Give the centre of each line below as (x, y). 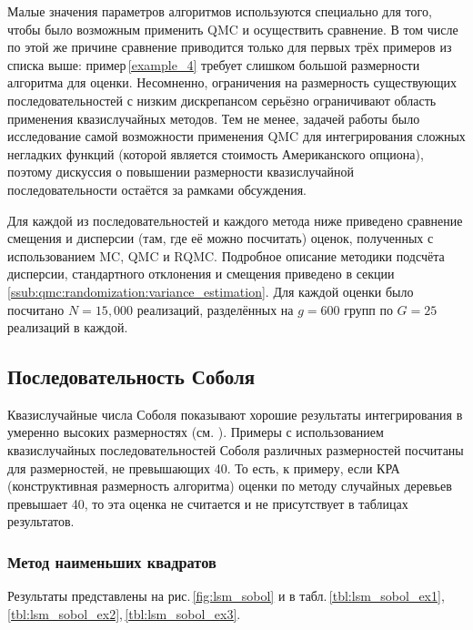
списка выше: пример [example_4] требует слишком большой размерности (214, 64)
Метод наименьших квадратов (112, 561)
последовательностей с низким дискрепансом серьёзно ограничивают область (222, 100)
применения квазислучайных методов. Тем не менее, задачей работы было (214, 118)
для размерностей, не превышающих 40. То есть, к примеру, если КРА (204, 467)
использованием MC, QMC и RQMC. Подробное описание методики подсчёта (226, 255)
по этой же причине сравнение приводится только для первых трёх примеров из (230, 47)
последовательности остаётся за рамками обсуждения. (157, 189)
